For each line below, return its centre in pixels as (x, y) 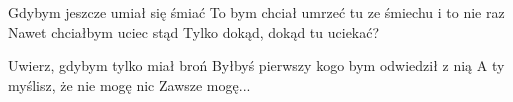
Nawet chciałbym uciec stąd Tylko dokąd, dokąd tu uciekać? (194, 31)
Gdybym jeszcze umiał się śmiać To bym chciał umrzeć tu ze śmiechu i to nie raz (256, 12)
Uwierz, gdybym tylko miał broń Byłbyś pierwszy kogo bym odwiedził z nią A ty (256, 65)
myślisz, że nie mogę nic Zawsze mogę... (129, 84)
